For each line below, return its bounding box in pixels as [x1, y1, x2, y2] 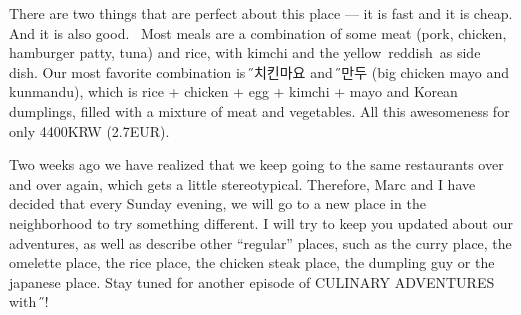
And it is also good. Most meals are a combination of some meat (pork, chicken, [9, 22, 507, 43]
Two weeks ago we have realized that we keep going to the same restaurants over [9, 154, 504, 175]
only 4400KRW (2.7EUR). [9, 120, 170, 141]
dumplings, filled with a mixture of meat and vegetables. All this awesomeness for [9, 100, 510, 121]
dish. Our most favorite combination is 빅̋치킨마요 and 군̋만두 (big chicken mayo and [9, 61, 510, 82]
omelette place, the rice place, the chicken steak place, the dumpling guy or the [9, 252, 495, 273]
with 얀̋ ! [9, 291, 49, 312]
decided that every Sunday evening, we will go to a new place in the [9, 193, 426, 214]
